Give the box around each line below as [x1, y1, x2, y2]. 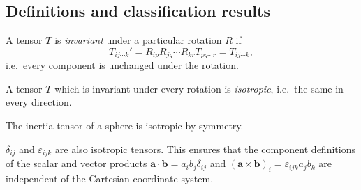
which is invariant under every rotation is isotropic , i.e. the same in [54, 81, 344, 95]
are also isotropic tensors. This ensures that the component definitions [54, 141, 355, 156]
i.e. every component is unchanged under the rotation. [6, 58, 239, 72]
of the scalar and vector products [6, 156, 147, 171]
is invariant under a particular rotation [54, 33, 222, 47]
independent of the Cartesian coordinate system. [6, 171, 214, 185]
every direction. [6, 95, 72, 109]
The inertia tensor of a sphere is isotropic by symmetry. [6, 118, 244, 133]
